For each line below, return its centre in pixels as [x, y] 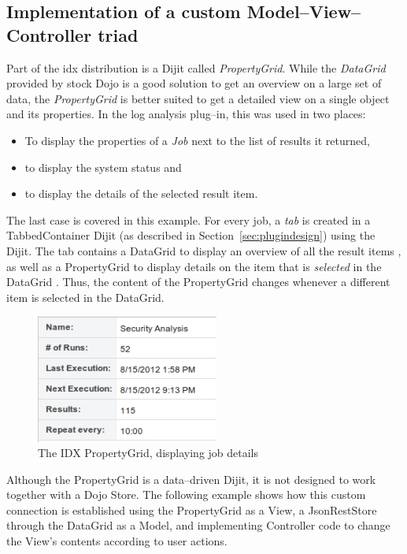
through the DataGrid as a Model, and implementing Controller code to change [198, 525]
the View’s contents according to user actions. [117, 541]
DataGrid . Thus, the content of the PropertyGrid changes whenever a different [198, 282]
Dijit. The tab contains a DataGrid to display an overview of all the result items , [204, 250]
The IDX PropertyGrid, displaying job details [148, 453]
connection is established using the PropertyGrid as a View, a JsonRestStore [192, 509]
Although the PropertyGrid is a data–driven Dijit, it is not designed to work [191, 479]
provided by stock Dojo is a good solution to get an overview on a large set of [194, 83]
